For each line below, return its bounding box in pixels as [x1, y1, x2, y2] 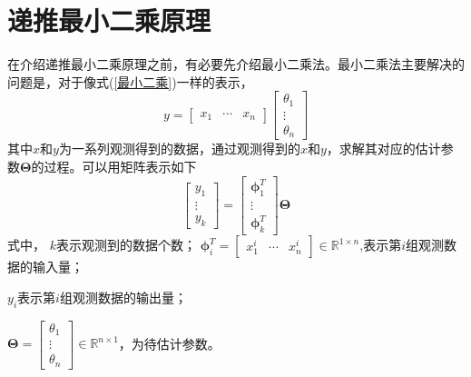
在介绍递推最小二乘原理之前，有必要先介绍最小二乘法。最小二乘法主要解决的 [7, 55, 465, 74]
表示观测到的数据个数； [55, 235, 196, 254]
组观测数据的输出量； [59, 287, 187, 306]
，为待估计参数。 [118, 333, 221, 352]
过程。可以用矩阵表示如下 [44, 156, 197, 175]
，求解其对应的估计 [326, 139, 441, 158]
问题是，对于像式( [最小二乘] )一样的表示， [7, 72, 253, 91]
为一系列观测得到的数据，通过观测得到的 [58, 139, 300, 158]
